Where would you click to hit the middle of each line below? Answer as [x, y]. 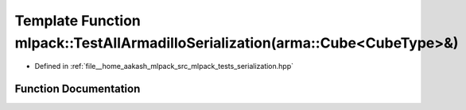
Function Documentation [78, 89]
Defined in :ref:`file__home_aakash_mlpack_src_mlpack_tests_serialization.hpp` [164, 66]
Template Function [78, 21]
